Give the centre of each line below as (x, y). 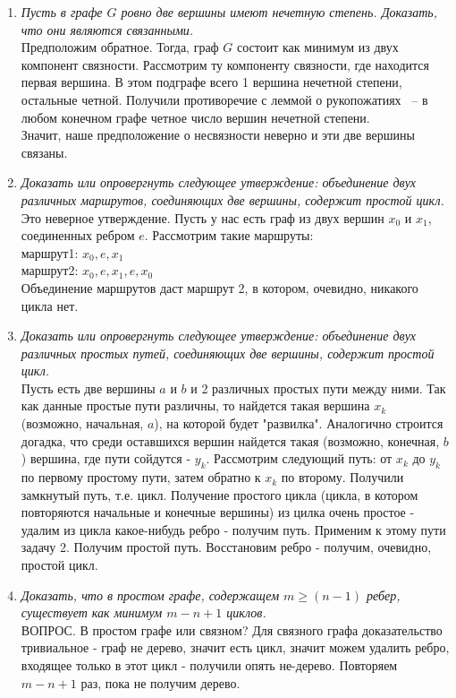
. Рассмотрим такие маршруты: (229, 235)
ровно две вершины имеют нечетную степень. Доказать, (279, 12)
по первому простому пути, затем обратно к (141, 477)
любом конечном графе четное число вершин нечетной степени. (195, 117)
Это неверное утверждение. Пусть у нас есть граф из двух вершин (203, 217)
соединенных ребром (78, 235)
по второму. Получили (342, 477)
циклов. (246, 612)
